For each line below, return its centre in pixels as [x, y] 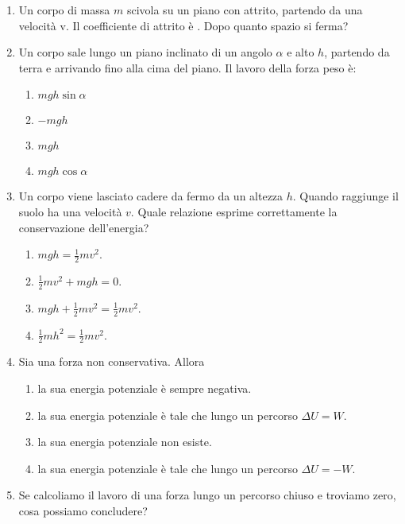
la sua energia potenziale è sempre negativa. [145, 388]
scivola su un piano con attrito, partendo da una [245, 10]
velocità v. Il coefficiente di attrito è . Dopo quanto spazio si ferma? [183, 25]
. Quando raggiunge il [345, 196]
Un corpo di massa [64, 10]
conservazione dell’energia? [84, 227]
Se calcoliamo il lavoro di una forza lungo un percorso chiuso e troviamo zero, [207, 495]
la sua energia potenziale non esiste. [125, 442]
